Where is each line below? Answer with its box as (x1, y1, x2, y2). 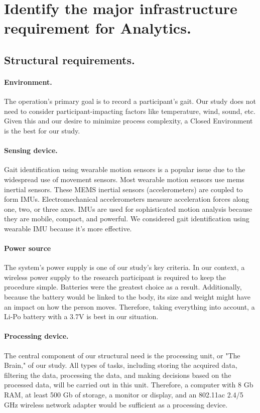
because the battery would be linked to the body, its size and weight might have (4, 292, 251, 302)
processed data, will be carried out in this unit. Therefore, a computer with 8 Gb (4, 379, 253, 390)
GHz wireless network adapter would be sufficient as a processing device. (4, 399, 228, 409)
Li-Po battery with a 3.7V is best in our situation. (4, 311, 159, 322)
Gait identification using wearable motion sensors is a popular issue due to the (4, 164, 245, 175)
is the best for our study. (4, 125, 80, 135)
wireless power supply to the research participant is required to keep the (4, 271, 226, 282)
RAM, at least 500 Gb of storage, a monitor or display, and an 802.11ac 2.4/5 (4, 389, 243, 399)
